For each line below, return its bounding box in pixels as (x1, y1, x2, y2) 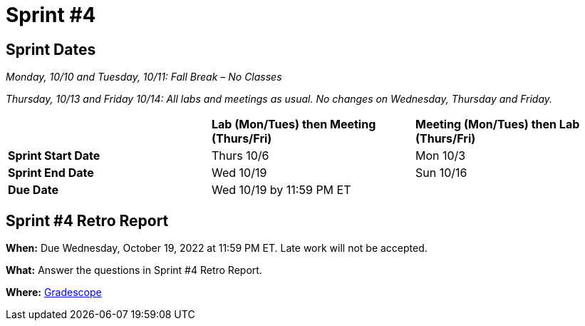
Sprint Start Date (8, 148, 100, 163)
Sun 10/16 (415, 165, 467, 180)
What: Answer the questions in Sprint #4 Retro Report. (6, 264, 262, 277)
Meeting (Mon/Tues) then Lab (415, 117, 580, 132)
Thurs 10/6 (211, 148, 269, 163)
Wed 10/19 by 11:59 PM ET (211, 183, 351, 198)
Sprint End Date (8, 165, 94, 180)
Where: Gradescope (6, 286, 102, 299)
